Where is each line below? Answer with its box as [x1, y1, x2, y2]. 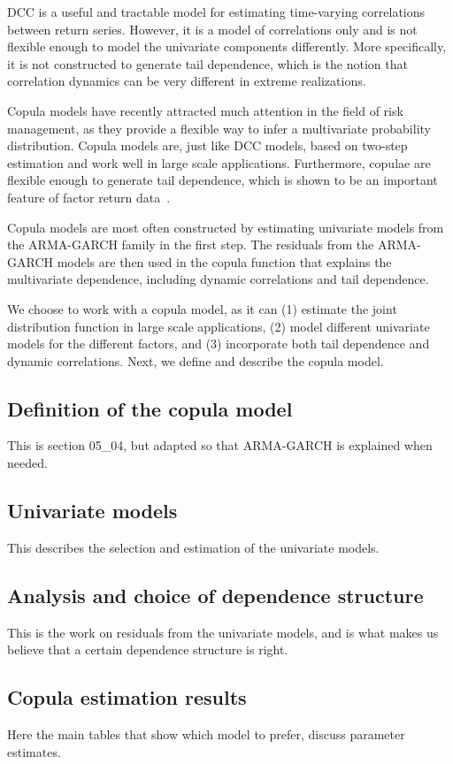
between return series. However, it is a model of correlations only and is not [7, 19, 418, 38]
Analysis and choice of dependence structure [7, 581, 424, 608]
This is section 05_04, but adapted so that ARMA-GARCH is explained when [7, 436, 433, 455]
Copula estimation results [7, 684, 247, 711]
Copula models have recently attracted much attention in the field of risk [7, 101, 403, 119]
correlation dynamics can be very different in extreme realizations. [7, 72, 366, 90]
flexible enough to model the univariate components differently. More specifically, [7, 37, 447, 56]
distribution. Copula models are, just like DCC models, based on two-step [7, 136, 408, 155]
